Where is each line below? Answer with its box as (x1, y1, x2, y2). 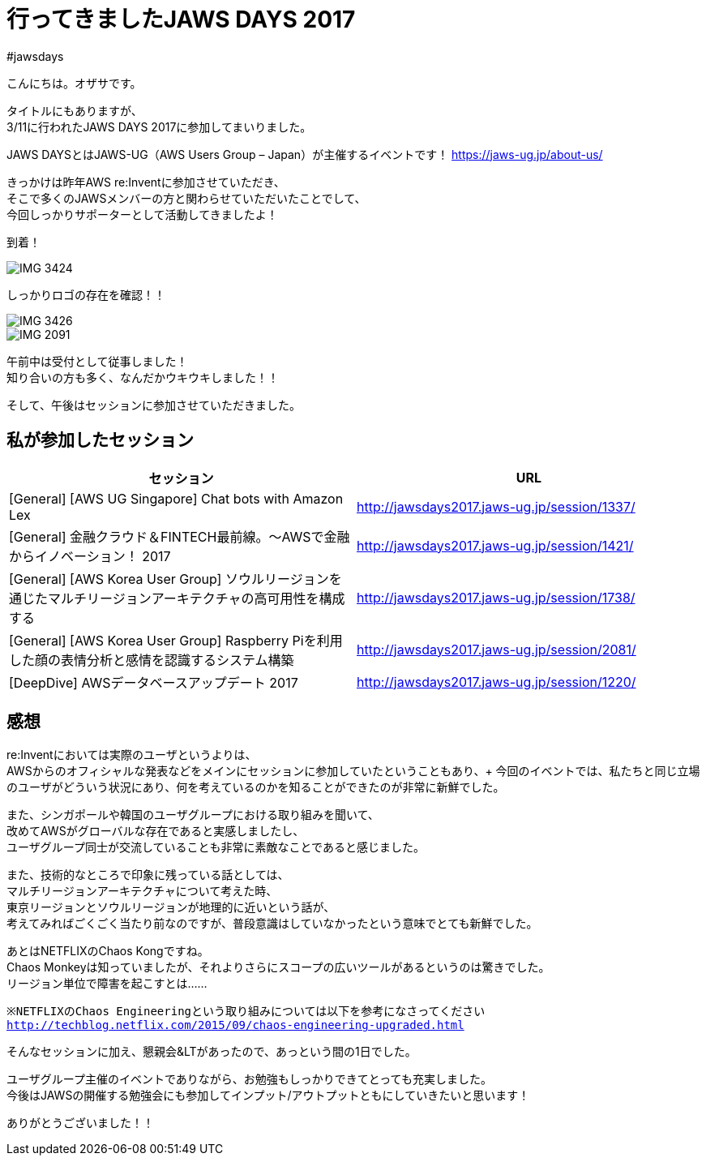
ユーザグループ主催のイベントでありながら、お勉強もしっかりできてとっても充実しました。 (6, 1072, 492, 1087)
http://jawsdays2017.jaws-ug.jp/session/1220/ (357, 673, 636, 690)
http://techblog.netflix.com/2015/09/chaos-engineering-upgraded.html (6, 1018, 464, 1032)
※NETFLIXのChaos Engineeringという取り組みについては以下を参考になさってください (6, 1005, 486, 1018)
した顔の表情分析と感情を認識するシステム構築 (9, 651, 294, 668)
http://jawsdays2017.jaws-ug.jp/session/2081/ (357, 641, 636, 658)
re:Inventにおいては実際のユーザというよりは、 (6, 748, 257, 762)
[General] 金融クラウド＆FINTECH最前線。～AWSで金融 (9, 528, 350, 545)
